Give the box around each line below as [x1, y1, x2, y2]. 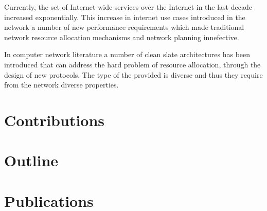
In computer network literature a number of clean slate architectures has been [4, 49, 251, 60]
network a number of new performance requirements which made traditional [4, 22, 244, 32]
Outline [4, 150, 59, 171]
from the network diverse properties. [4, 79, 119, 90]
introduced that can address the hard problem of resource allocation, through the [4, 59, 261, 69]
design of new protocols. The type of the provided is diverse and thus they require [4, 69, 263, 80]
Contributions [4, 109, 105, 130]
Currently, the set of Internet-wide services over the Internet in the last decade [4, 2, 252, 12]
